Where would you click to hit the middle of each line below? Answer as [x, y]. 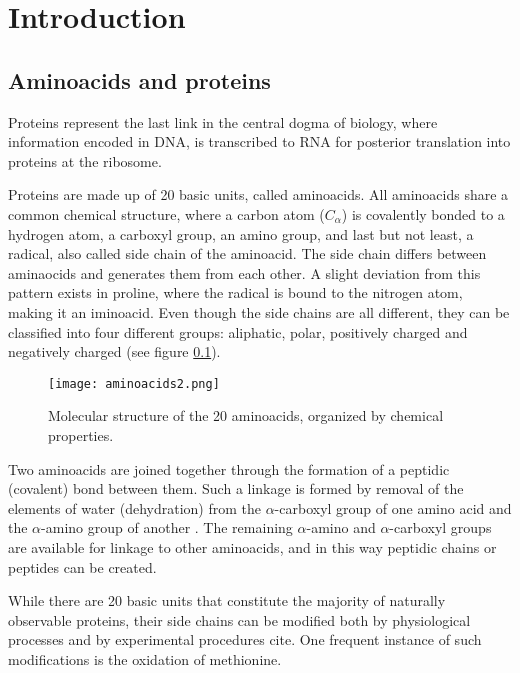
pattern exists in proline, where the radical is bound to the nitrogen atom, [235, 292]
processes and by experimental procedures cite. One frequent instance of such [245, 639]
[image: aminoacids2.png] [134, 383]
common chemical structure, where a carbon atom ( [166, 213]
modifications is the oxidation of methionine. [145, 658]
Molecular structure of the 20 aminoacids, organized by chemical [246, 415]
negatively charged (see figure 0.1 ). [114, 351]
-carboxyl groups [440, 527]
